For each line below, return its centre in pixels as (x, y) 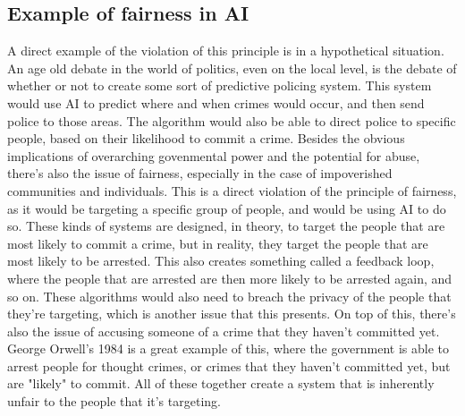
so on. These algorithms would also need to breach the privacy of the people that (229, 296)
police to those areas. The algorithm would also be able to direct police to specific (232, 120)
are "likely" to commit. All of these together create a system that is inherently (221, 383)
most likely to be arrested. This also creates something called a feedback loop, (221, 261)
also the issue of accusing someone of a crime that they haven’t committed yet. (224, 331)
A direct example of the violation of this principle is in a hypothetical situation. (226, 51)
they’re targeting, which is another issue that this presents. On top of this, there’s (232, 314)
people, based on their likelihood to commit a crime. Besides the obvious (206, 138)
